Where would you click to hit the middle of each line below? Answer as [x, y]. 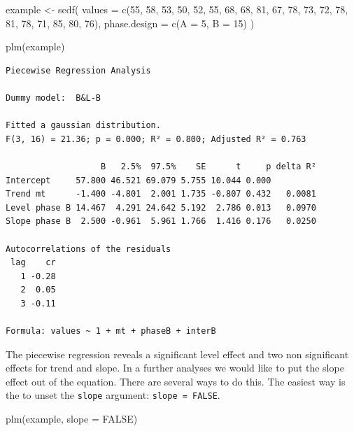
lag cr [33, 263]
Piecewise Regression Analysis [78, 70]
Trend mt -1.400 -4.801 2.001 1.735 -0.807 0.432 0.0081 [161, 194]
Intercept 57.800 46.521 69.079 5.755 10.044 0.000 [139, 180]
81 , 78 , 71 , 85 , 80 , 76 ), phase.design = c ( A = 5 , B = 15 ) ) [130, 23]
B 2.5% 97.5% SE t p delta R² [208, 166]
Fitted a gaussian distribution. [83, 126]
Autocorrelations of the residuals [88, 249]
